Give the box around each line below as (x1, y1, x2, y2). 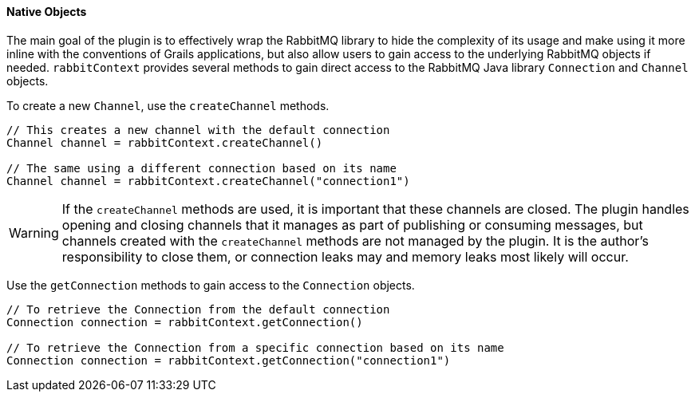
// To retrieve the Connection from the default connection (6, 302, 390, 316)
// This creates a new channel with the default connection (6, 123, 390, 136)
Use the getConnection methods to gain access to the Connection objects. (6, 278, 415, 292)
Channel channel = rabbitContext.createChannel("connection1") (6, 174, 410, 187)
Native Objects (6, 5, 87, 18)
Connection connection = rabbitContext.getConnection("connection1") (6, 353, 451, 367)
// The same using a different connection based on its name (6, 161, 397, 175)
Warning (9, 224, 59, 241)
